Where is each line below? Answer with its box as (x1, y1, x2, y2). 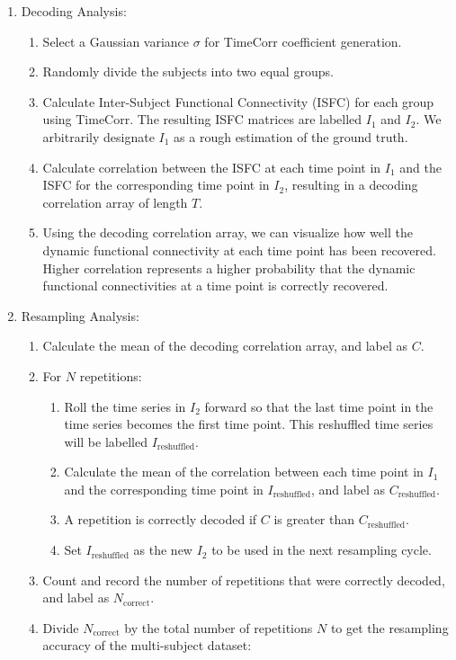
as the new (133, 540, 192, 559)
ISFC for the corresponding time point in (42, 175, 270, 194)
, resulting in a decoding (284, 175, 418, 194)
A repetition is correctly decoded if (64, 510, 257, 529)
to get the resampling (330, 618, 449, 637)
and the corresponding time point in (64, 479, 264, 498)
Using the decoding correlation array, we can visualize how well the (42, 223, 413, 242)
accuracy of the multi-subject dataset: (42, 636, 252, 655)
